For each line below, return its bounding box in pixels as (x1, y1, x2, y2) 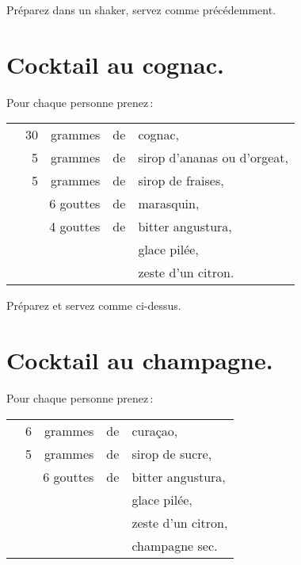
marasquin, (138, 194, 200, 213)
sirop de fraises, (138, 171, 224, 190)
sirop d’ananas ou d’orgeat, (138, 148, 289, 167)
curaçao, (131, 421, 178, 440)
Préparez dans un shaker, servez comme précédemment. (6, 2, 276, 17)
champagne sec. (131, 536, 218, 555)
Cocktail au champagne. (6, 344, 273, 376)
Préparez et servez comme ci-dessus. (6, 297, 181, 314)
